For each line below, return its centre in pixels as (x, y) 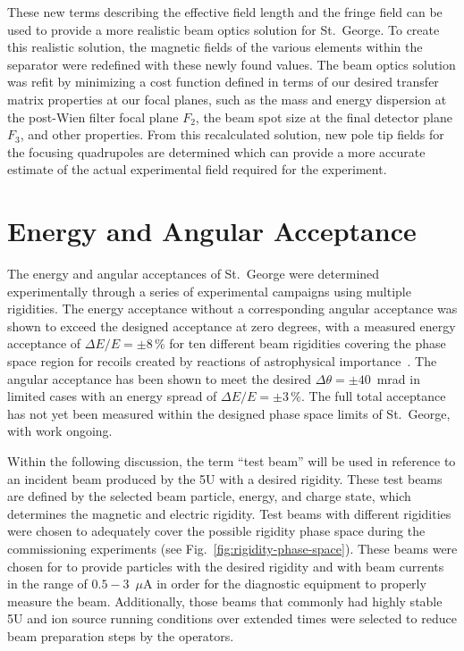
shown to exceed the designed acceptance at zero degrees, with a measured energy (232, 325)
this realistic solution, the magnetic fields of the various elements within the (215, 47)
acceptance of (44, 343)
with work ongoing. (60, 431)
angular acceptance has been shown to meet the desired (160, 378)
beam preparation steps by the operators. (121, 635)
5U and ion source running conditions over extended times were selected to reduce (232, 618)
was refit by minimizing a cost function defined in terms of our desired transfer (223, 82)
